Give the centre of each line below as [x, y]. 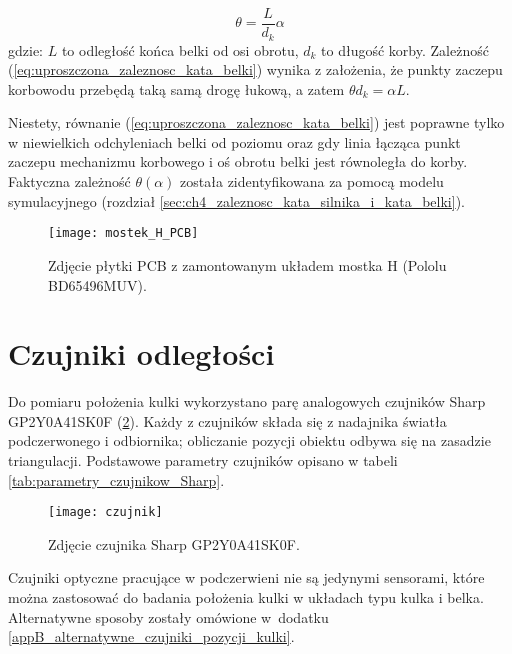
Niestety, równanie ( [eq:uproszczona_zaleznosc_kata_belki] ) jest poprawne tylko [256, 122]
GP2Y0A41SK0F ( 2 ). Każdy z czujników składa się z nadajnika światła [227, 420]
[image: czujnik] [105, 512]
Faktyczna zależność [69, 181]
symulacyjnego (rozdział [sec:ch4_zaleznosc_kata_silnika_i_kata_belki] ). [236, 200]
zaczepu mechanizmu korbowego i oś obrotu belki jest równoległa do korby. [238, 161]
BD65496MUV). [97, 284]
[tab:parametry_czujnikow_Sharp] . [116, 479]
